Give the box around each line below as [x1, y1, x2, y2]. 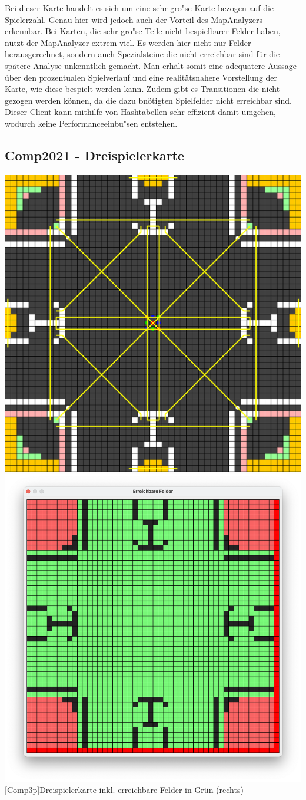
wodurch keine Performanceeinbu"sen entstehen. [5, 117, 178, 129]
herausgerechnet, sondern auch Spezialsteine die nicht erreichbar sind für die [5, 48, 280, 60]
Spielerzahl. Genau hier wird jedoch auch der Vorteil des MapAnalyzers [5, 13, 263, 25]
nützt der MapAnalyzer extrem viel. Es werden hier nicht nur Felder [5, 36, 251, 48]
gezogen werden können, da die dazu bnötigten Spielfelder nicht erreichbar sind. [5, 94, 292, 106]
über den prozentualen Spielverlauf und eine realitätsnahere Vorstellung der [5, 71, 277, 83]
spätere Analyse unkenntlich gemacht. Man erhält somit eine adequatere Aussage [5, 59, 297, 71]
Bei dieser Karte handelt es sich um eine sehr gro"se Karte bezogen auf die [5, 2, 274, 14]
